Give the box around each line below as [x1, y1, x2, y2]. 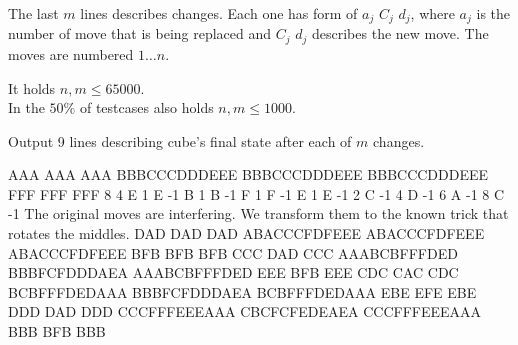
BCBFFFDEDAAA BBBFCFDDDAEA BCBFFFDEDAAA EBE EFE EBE [8, 281, 477, 302]
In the [8, 97, 45, 118]
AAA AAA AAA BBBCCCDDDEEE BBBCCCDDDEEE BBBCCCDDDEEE [8, 164, 489, 185]
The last [8, 3, 59, 23]
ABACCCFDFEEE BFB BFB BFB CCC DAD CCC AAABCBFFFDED [8, 242, 458, 263]
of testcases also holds [79, 97, 214, 118]
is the [476, 3, 511, 23]
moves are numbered [8, 43, 134, 64]
